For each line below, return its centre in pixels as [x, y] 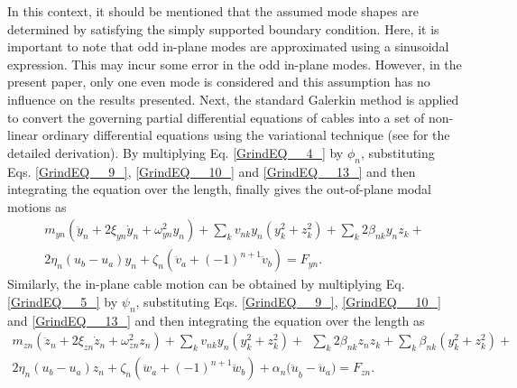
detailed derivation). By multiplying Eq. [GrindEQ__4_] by [175, 152]
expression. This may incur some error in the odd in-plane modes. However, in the [235, 64]
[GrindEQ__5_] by [63, 301]
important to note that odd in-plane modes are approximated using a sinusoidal [228, 46]
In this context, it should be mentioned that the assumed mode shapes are [213, 11]
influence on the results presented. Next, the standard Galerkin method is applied [233, 99]
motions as [37, 206]
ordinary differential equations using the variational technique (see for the [246, 135]
